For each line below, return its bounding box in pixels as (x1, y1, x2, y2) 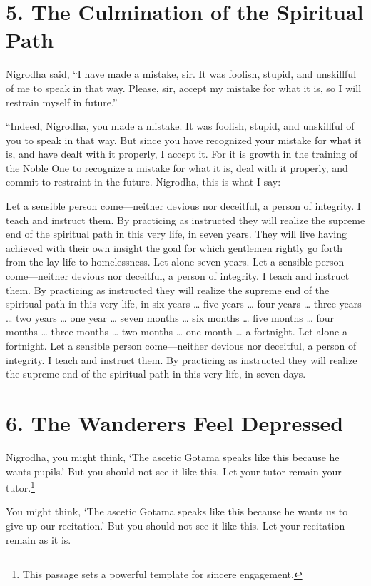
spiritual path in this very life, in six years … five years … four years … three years (6, 296, 362, 311)
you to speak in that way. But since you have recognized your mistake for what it (6, 132, 362, 147)
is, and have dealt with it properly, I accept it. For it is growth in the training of (6, 146, 358, 161)
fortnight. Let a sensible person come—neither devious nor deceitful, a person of (6, 338, 357, 353)
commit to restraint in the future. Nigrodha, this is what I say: (6, 174, 281, 189)
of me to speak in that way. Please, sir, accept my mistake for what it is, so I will (6, 80, 362, 95)
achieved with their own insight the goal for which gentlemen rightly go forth (6, 240, 342, 255)
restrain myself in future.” (6, 94, 118, 109)
